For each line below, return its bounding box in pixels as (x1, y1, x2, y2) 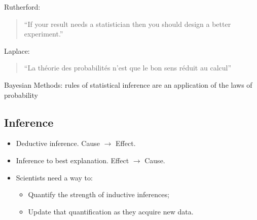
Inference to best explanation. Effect (16, 155, 129, 165)
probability (4, 89, 38, 100)
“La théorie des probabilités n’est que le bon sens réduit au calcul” (24, 62, 232, 73)
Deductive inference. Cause (16, 138, 100, 149)
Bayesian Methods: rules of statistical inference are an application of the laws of (4, 79, 252, 90)
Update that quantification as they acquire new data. (28, 206, 194, 216)
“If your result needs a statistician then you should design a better (24, 18, 231, 29)
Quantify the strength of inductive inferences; (28, 189, 169, 200)
